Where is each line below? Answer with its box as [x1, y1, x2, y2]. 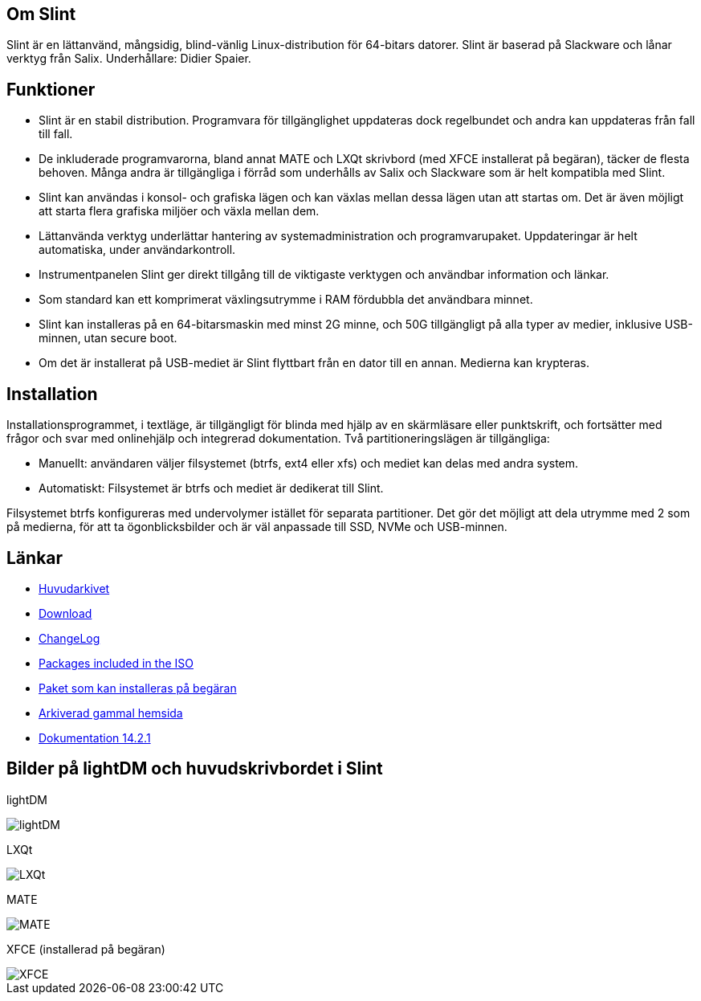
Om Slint [6, 4, 76, 24]
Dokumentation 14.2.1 [39, 730, 151, 745]
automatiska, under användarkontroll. [39, 243, 236, 257]
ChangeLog [39, 631, 100, 645]
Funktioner [6, 79, 96, 100]
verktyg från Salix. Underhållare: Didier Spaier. [6, 51, 251, 66]
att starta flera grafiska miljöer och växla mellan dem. [39, 204, 320, 219]
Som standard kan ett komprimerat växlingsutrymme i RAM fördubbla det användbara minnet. [39, 292, 533, 307]
